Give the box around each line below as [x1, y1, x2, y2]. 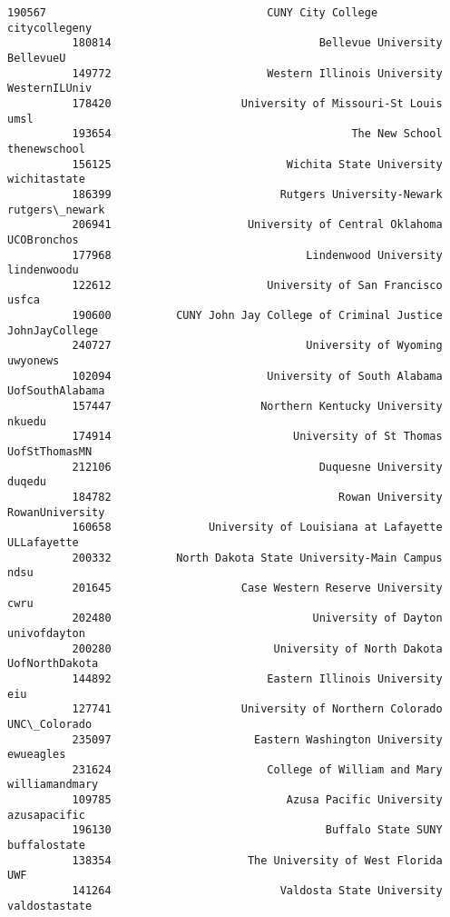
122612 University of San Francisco [72, 278, 443, 292]
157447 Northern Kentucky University [72, 400, 443, 414]
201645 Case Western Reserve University [72, 581, 443, 594]
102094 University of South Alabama [72, 369, 443, 383]
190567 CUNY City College [7, 6, 378, 19]
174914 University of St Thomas [72, 430, 443, 444]
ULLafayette [7, 535, 79, 549]
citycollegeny [7, 21, 93, 35]
